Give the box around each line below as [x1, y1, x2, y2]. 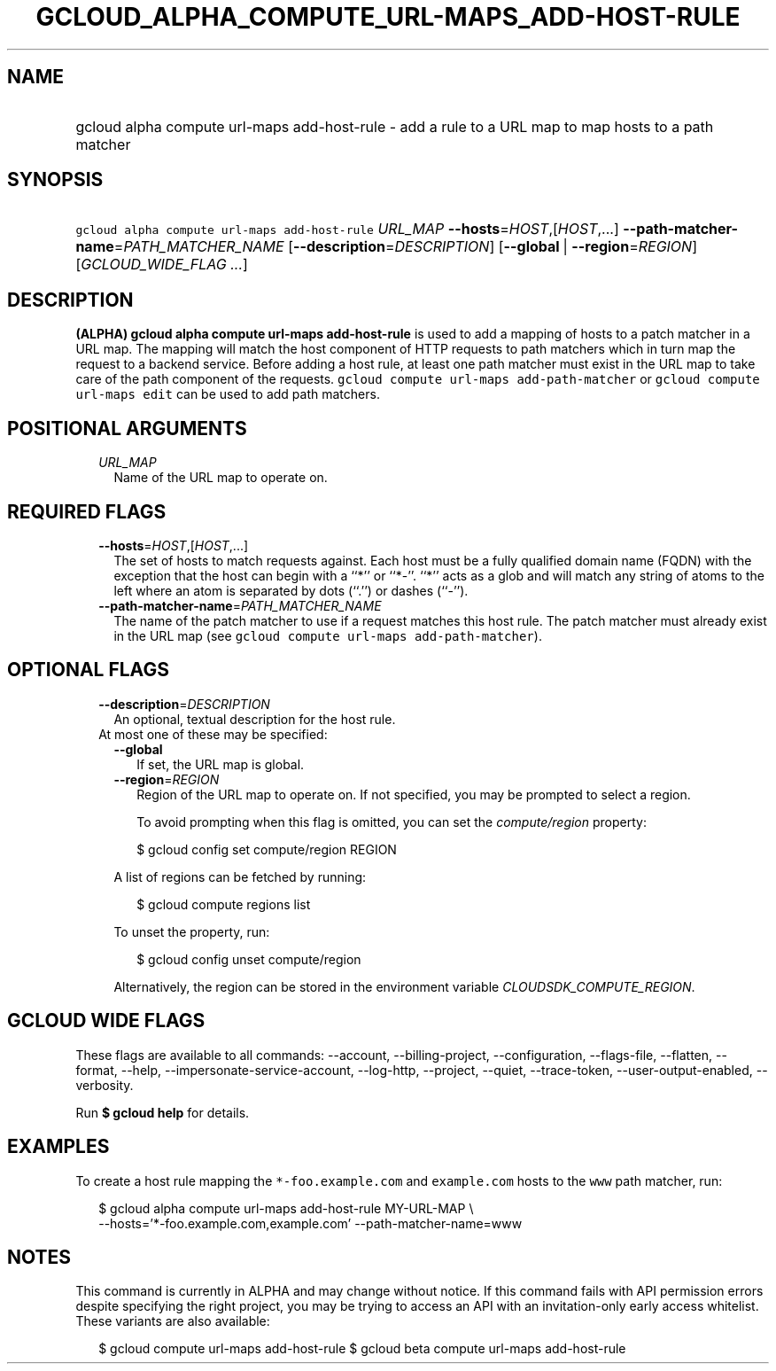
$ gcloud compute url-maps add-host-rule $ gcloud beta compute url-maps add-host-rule [98, 1341, 626, 1357]
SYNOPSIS [7, 168, 104, 191]
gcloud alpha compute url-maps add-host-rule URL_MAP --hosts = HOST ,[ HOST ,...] [75, 220, 619, 238]
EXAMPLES [7, 1135, 110, 1158]
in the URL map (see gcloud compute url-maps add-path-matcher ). [113, 627, 542, 643]
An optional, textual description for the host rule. [113, 711, 396, 727]
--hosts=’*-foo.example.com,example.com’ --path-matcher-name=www [98, 1215, 523, 1231]
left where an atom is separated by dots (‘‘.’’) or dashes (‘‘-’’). [113, 582, 469, 598]
